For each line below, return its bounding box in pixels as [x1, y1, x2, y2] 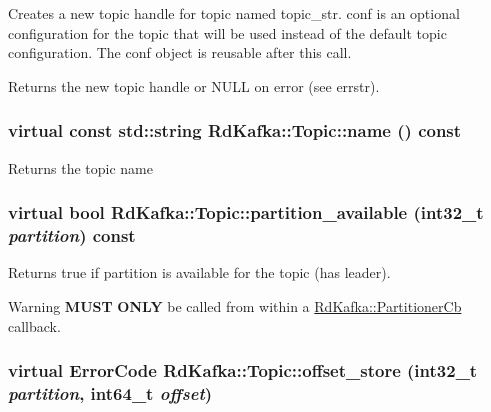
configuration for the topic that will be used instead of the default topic [8, 22, 447, 43]
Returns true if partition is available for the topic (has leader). [8, 262, 391, 283]
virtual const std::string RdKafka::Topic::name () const [8, 118, 462, 143]
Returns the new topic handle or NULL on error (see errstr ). [8, 75, 380, 96]
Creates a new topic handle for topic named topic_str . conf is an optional [8, 3, 460, 23]
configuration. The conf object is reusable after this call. [8, 42, 352, 63]
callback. [8, 315, 61, 336]
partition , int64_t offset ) [8, 380, 213, 405]
